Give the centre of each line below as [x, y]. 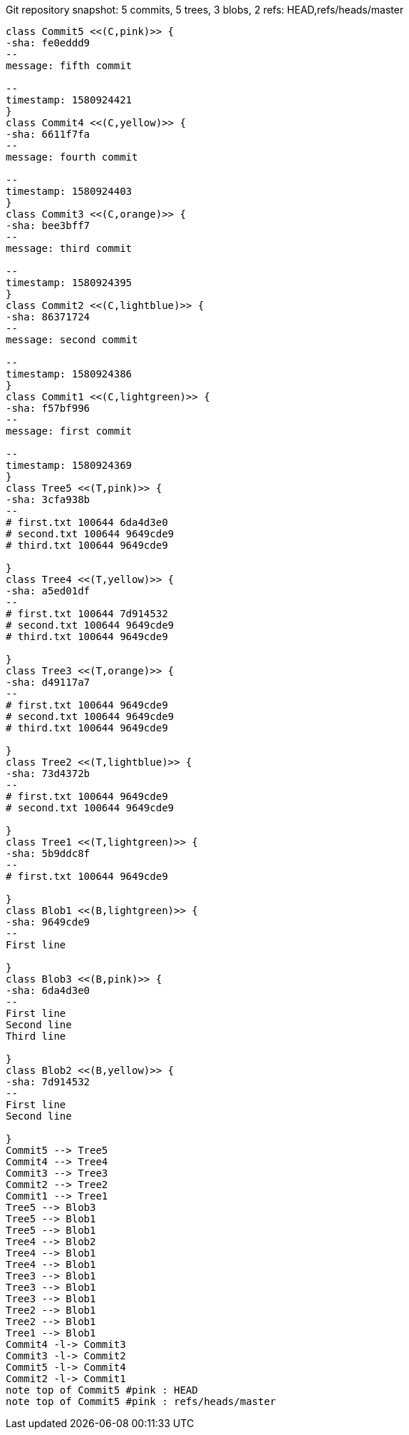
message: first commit [69, 431]
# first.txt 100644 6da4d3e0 [87, 522]
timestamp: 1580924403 [69, 191]
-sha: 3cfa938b [48, 500]
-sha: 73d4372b [48, 774]
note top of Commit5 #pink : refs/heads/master [141, 1401]
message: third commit [69, 248]
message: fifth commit [69, 66]
